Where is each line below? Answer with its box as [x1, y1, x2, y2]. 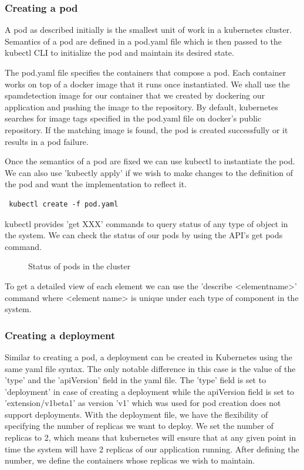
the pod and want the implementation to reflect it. [5, 178, 187, 190]
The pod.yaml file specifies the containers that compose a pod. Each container [5, 66, 286, 78]
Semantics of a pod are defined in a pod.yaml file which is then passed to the [5, 35, 282, 47]
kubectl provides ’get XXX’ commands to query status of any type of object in [5, 217, 288, 229]
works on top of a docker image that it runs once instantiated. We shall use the [5, 77, 290, 90]
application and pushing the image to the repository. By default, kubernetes [5, 100, 278, 113]
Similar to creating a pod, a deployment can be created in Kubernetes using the [5, 350, 292, 363]
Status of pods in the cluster [28, 260, 131, 272]
